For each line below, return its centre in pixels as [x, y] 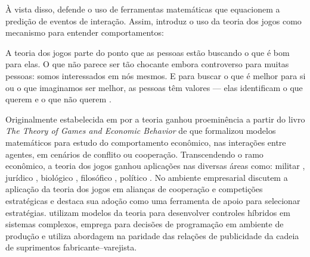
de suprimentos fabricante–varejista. [71, 247]
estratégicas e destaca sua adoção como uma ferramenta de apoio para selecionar [153, 200]
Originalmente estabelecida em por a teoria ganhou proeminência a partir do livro [155, 119]
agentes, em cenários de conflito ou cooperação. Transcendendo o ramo [134, 154]
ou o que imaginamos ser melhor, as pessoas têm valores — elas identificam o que [154, 87]
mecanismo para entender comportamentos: [85, 32]
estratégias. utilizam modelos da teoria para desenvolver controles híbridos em [148, 212]
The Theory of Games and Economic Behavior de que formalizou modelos [141, 131]
